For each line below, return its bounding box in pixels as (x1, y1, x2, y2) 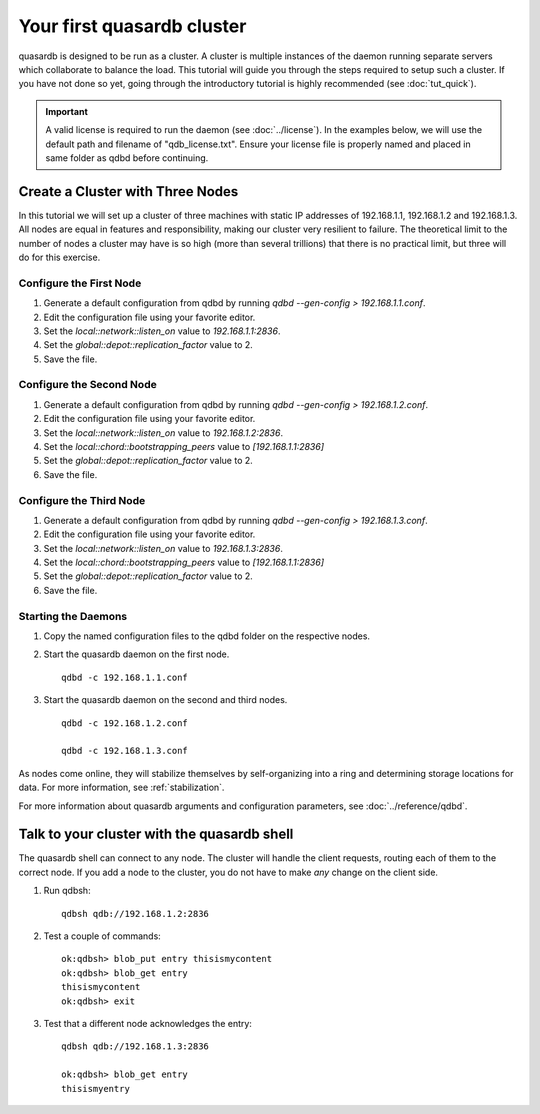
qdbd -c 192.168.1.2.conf (61, 717, 189, 729)
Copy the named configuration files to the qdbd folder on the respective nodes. (43, 630, 370, 642)
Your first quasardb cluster (18, 15, 247, 37)
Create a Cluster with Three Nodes (18, 183, 239, 200)
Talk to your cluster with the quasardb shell (18, 826, 294, 843)
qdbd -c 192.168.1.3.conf (61, 745, 189, 757)
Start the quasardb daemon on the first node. (43, 648, 230, 660)
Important (45, 105, 89, 117)
